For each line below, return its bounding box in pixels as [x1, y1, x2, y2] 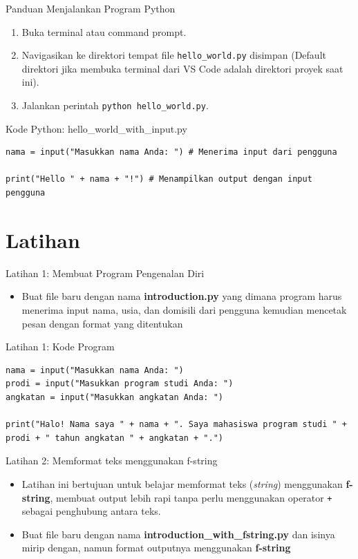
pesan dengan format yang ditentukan [21, 316, 183, 330]
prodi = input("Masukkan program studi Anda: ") [6, 379, 234, 389]
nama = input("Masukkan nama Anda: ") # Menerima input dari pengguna [6, 147, 337, 158]
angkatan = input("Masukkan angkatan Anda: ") [6, 392, 223, 402]
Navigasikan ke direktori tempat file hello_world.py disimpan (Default [21, 48, 326, 62]
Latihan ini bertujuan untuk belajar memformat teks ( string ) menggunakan [21, 476, 343, 491]
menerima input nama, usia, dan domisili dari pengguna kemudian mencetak [21, 302, 347, 316]
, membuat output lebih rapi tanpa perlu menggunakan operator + [50, 490, 332, 504]
